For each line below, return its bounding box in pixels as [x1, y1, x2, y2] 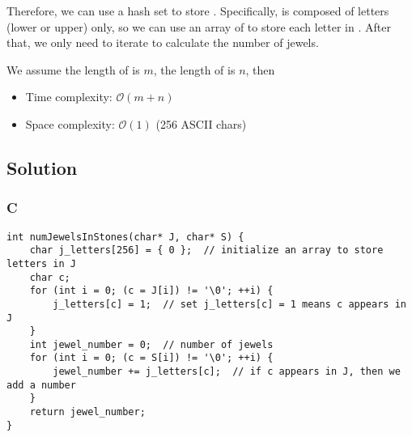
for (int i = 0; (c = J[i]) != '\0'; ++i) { [29, 285, 274, 297]
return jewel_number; [29, 406, 146, 418]
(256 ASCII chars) [155, 115, 247, 132]
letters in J [6, 257, 76, 269]
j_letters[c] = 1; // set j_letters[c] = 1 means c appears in [53, 298, 406, 310]
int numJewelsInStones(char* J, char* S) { [6, 231, 244, 243]
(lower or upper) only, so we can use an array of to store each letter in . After [6, 18, 391, 35]
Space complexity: [25, 115, 115, 132]
